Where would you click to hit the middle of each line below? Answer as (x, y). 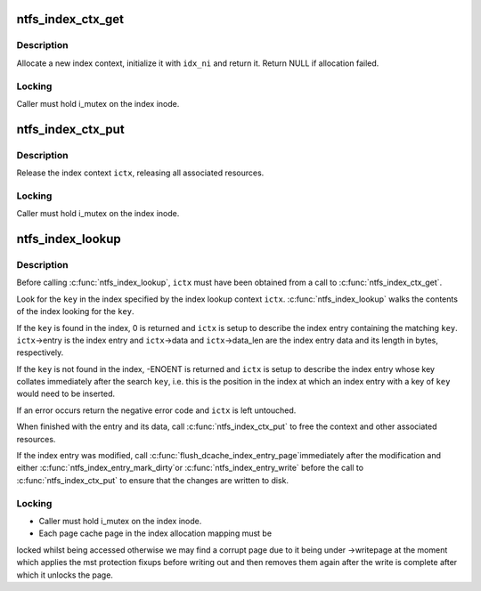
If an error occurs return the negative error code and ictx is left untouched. (156, 410)
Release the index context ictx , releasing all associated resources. (140, 173)
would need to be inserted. (66, 394)
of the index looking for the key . (75, 312)
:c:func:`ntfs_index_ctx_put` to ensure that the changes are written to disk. (153, 480)
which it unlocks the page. (65, 575)
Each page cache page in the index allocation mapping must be (155, 533)
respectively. (40, 352)
